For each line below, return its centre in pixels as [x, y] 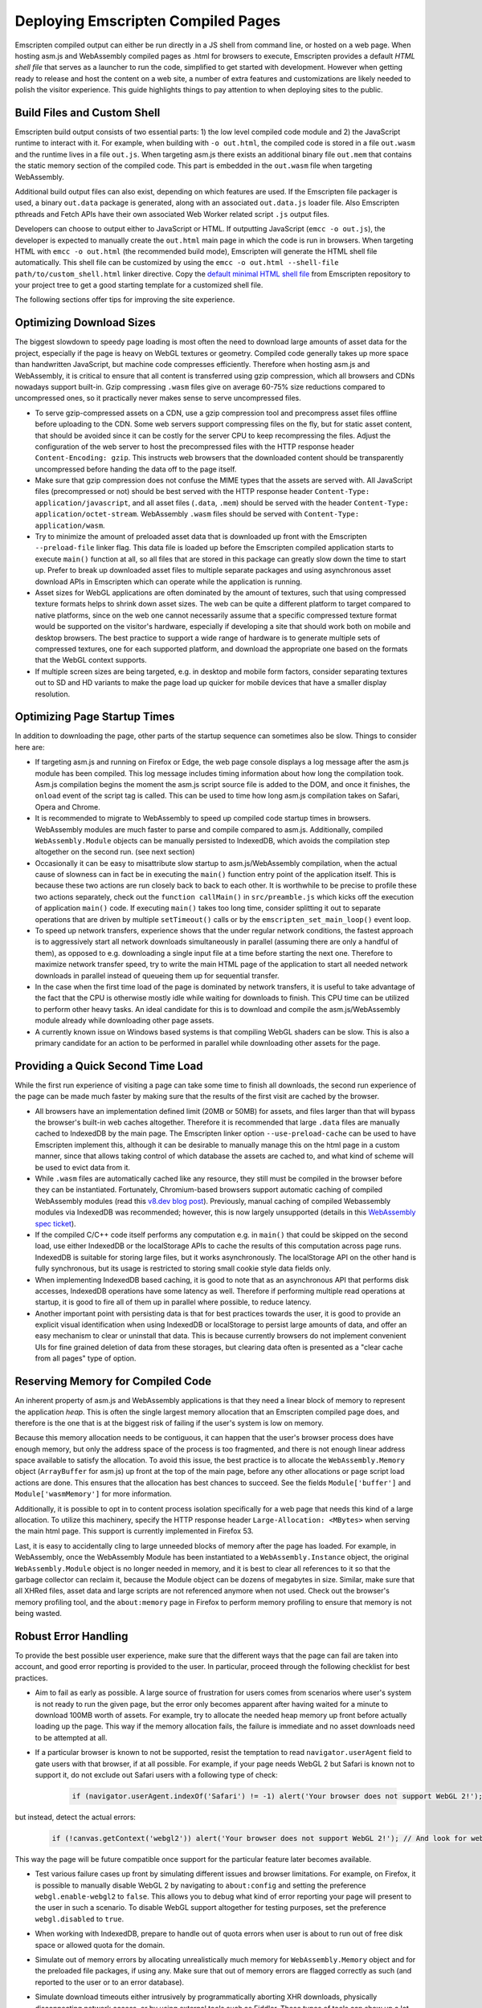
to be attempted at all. [71, 1737]
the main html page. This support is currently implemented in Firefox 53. [134, 1531]
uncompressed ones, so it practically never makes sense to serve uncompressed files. [158, 398]
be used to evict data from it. [83, 1167]
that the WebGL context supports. [91, 660]
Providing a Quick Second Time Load [109, 1065]
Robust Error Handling [71, 1636]
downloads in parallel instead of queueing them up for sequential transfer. [157, 975]
